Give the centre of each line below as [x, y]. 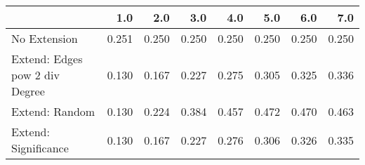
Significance [40, 148]
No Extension [45, 38]
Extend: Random [53, 111]
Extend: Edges [47, 59]
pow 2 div [35, 75]
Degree [28, 91]
